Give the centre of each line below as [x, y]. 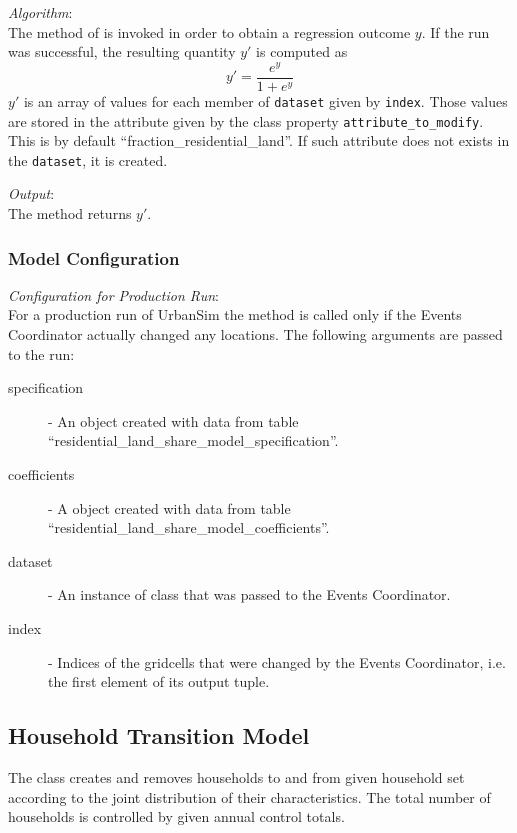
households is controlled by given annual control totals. [176, 816]
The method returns [70, 213]
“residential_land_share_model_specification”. [193, 440]
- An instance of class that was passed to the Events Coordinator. [249, 594]
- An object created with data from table [173, 420]
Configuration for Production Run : [113, 294]
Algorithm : [40, 12]
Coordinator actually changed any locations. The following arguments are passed [255, 334]
